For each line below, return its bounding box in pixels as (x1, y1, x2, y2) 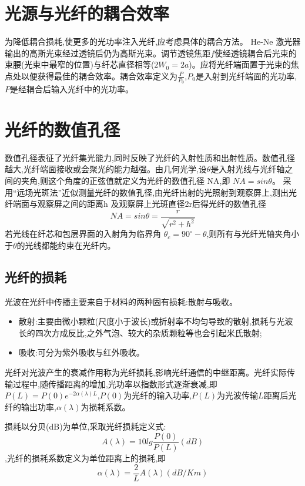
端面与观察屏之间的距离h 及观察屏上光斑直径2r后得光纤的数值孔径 (12, 197, 266, 210)
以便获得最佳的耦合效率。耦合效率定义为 (21, 69, 177, 82)
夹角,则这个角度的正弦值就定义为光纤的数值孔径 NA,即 (21, 175, 230, 187)
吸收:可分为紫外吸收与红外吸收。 (18, 346, 145, 358)
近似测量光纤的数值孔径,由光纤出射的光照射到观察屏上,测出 (62, 186, 289, 198)
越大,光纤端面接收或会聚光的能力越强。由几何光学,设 (5, 163, 207, 175)
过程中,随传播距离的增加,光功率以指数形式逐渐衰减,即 (12, 377, 217, 390)
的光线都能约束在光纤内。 (16, 239, 116, 251)
